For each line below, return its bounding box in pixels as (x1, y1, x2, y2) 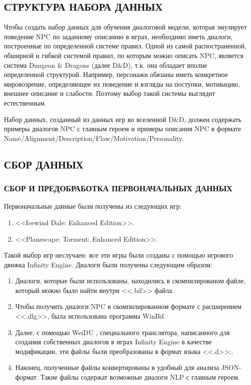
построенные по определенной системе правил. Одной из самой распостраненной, (4, 41, 247, 51)
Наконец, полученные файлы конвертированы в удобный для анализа (15, 362, 219, 372)
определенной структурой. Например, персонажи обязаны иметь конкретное (4, 69, 228, 79)
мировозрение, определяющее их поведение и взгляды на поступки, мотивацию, (4, 78, 240, 89)
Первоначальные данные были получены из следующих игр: (4, 201, 182, 211)
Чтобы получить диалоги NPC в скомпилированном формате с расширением (15, 301, 242, 311)
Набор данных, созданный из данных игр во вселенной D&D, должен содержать (4, 114, 242, 124)
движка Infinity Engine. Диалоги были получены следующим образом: (4, 259, 212, 269)
